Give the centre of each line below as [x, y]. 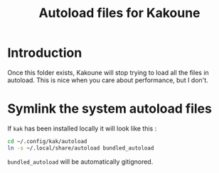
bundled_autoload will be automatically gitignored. [80, 162]
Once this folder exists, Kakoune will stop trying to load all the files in [108, 72]
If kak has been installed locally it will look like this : [82, 128]
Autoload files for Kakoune [119, 13]
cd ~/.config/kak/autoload [47, 141]
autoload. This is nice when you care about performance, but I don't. [108, 80]
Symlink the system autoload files [109, 109]
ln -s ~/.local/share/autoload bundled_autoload [81, 148]
